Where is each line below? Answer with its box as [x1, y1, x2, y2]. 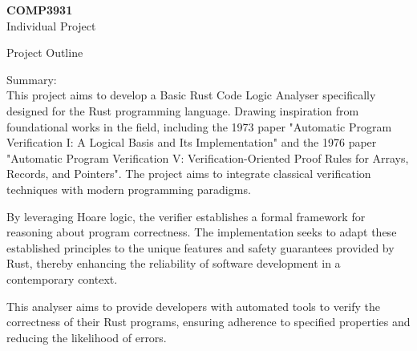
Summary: [6, 71, 57, 87]
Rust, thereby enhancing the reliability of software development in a [6, 255, 341, 272]
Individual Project [6, 17, 96, 34]
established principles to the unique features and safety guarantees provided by [6, 239, 395, 256]
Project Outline [6, 44, 83, 61]
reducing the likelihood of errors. [6, 329, 167, 345]
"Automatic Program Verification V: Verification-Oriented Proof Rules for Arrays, [6, 149, 409, 166]
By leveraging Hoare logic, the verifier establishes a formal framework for [6, 208, 366, 224]
